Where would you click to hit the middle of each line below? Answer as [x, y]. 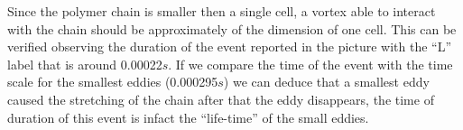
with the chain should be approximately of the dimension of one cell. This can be [232, 28]
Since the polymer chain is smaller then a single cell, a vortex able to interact [222, 11]
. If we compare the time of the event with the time [310, 64]
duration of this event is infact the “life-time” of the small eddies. [188, 117]
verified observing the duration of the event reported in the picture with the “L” [230, 46]
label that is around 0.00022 [85, 64]
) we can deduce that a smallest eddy [326, 82]
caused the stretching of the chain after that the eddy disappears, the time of [221, 99]
